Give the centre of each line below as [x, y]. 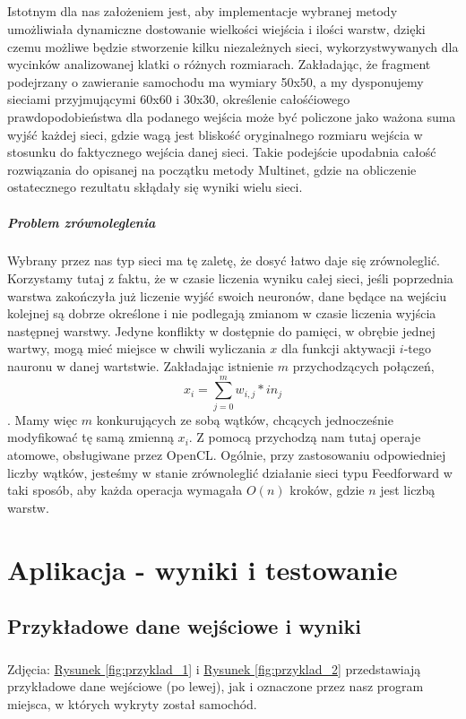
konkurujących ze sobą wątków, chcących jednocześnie [245, 419]
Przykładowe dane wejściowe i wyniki [184, 626]
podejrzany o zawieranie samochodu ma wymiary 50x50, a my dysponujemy [216, 81]
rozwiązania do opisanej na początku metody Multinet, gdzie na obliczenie [212, 169]
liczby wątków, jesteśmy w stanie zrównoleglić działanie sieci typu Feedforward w [230, 472]
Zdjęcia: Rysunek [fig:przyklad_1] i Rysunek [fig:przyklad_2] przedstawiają [214, 668]
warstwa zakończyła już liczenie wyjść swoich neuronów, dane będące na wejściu [227, 295]
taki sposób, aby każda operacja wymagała [125, 490]
